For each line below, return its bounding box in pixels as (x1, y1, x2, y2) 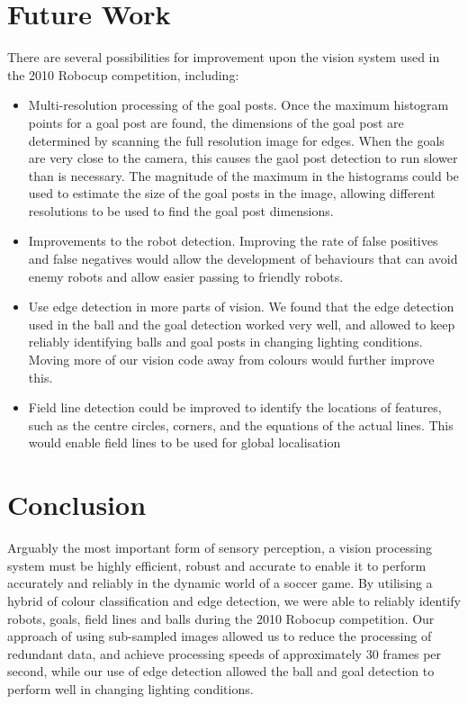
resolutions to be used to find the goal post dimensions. (28, 201, 334, 220)
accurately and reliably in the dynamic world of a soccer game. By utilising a (7, 573, 433, 592)
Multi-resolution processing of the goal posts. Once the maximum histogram (28, 95, 449, 114)
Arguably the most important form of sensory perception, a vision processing (7, 538, 433, 557)
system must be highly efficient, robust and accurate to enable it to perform (7, 555, 427, 574)
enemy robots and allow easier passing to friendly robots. (28, 266, 344, 285)
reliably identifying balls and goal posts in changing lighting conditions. (28, 332, 423, 351)
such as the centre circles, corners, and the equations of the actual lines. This (28, 415, 454, 434)
